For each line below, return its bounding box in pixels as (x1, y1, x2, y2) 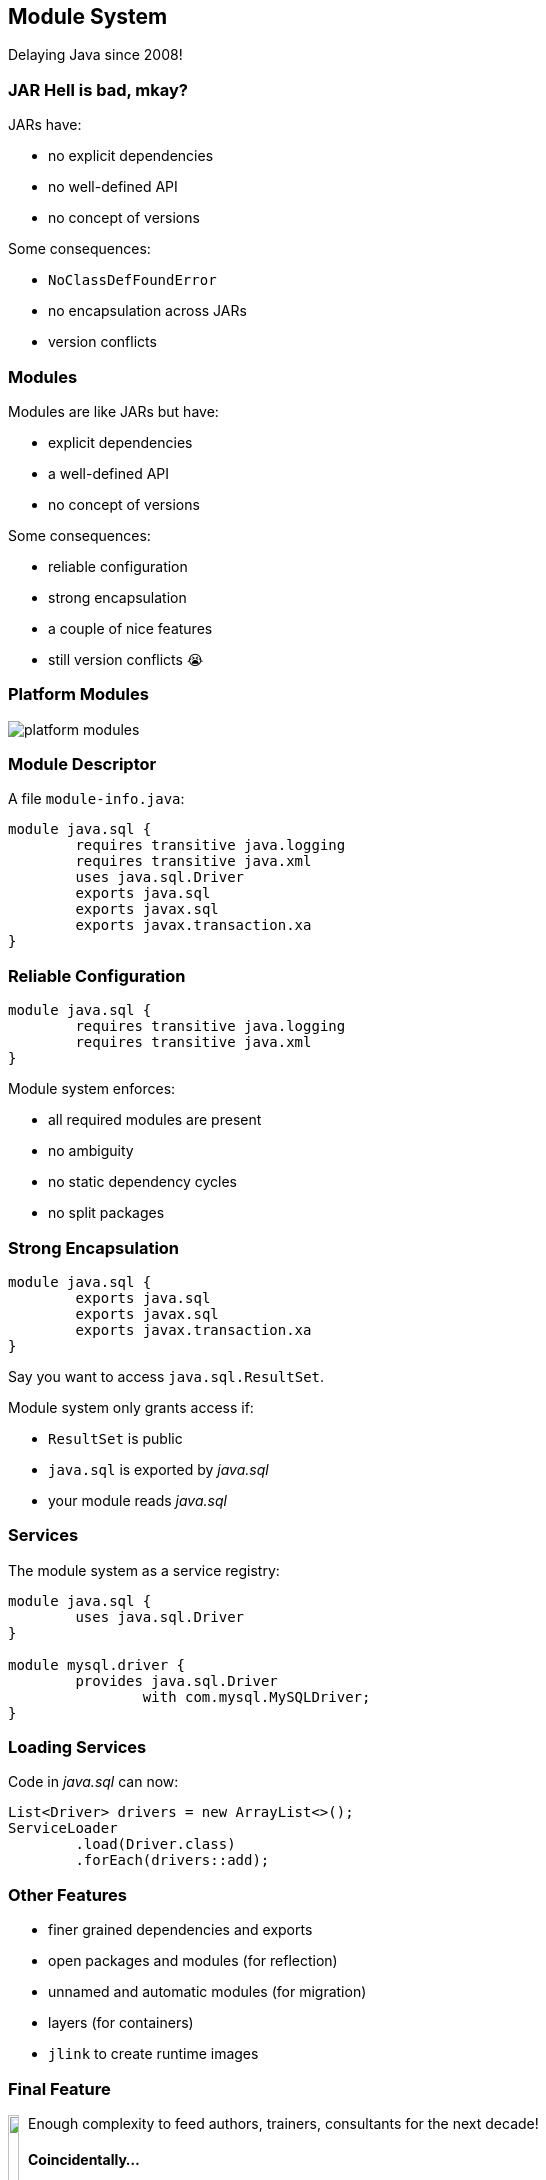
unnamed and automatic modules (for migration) (48, 1983, 367, 2001)
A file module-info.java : (8, 790, 185, 808)
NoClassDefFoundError (48, 272, 217, 289)
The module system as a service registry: (8, 1561, 280, 1579)
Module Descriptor (8, 754, 157, 775)
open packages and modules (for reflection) (48, 1952, 338, 1970)
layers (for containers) (48, 2014, 194, 2032)
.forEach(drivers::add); (75, 1852, 270, 1869)
